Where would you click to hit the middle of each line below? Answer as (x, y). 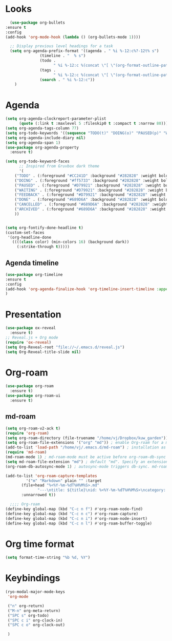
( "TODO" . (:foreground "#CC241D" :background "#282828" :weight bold (91, 176)
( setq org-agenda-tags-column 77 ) (42, 128)
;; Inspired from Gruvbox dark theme (59, 166)
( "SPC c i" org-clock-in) (35, 620)
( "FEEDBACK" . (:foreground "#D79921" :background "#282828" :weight (90, 195)
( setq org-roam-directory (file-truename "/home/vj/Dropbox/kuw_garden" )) (87, 438)
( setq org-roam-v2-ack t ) (33, 428)
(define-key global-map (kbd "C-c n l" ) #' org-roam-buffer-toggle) (79, 523)
